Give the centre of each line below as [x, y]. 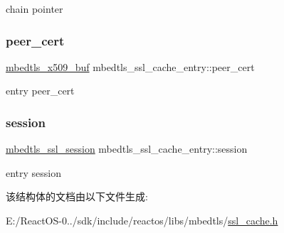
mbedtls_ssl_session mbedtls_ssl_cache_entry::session [127, 149]
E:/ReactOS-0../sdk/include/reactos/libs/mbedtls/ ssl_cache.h [142, 220]
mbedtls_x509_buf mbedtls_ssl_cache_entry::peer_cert [130, 66]
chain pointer [35, 9]
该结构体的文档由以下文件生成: [77, 196]
